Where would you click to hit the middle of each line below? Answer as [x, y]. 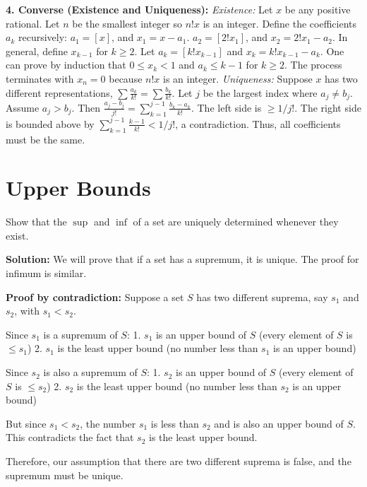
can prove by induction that [66, 65]
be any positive [318, 9]
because [126, 78]
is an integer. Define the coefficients [280, 23]
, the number [108, 423]
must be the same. [46, 139]
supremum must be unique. [65, 475]
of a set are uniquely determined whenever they [236, 222]
